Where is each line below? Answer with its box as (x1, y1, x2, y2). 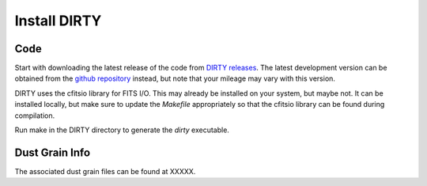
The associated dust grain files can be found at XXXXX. (14, 166, 196, 176)
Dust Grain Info (14, 146, 91, 159)
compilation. (14, 111, 55, 120)
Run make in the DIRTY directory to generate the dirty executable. (14, 125, 229, 135)
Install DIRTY (14, 12, 102, 29)
